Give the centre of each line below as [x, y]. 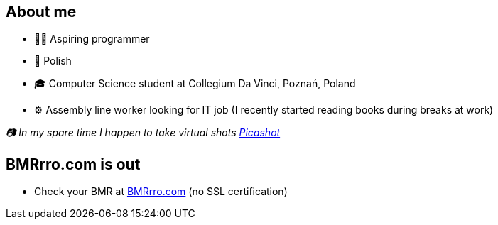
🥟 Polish [53, 61]
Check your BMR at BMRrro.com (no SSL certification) [161, 192]
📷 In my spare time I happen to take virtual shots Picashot [143, 133]
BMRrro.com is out [73, 164]
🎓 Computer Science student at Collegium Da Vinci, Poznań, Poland [195, 84]
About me [41, 12]
